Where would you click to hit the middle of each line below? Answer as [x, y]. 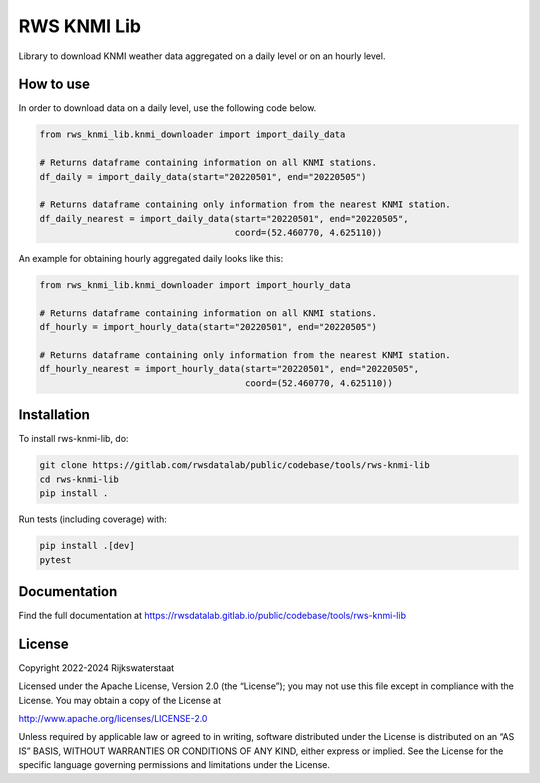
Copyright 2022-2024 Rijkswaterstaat [96, 667]
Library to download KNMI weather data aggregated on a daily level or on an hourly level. [202, 56]
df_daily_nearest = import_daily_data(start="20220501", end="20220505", [224, 218]
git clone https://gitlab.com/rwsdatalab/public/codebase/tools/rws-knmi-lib [234, 465]
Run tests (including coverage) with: [92, 519]
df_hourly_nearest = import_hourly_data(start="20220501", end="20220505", [229, 369]
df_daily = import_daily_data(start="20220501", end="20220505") [203, 176]
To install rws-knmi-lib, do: [73, 439]
